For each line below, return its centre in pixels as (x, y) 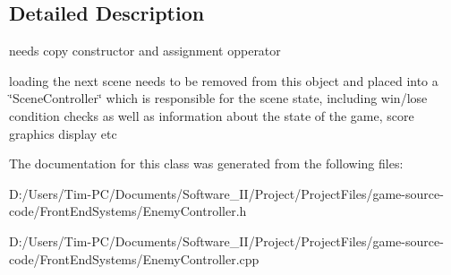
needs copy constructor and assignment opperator (145, 51)
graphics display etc (63, 133)
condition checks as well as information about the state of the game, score (212, 115)
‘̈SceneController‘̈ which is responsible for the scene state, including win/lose (218, 98)
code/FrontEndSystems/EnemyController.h (128, 211)
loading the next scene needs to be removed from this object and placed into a (224, 80)
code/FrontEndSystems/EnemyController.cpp (134, 258)
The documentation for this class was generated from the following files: (206, 163)
